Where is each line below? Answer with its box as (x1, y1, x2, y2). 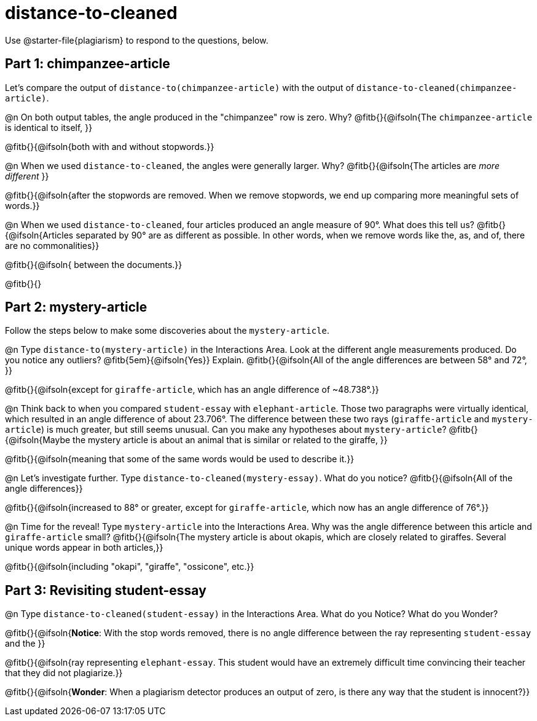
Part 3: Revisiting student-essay (5, 582, 206, 598)
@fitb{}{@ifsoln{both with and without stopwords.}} (5, 141, 214, 152)
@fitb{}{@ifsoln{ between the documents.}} (5, 259, 182, 270)
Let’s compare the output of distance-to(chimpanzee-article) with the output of (5, 82, 355, 93)
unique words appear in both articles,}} (5, 542, 163, 553)
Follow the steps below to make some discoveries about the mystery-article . (5, 325, 330, 336)
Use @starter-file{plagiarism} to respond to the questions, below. (5, 34, 268, 45)
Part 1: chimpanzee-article (5, 56, 170, 72)
